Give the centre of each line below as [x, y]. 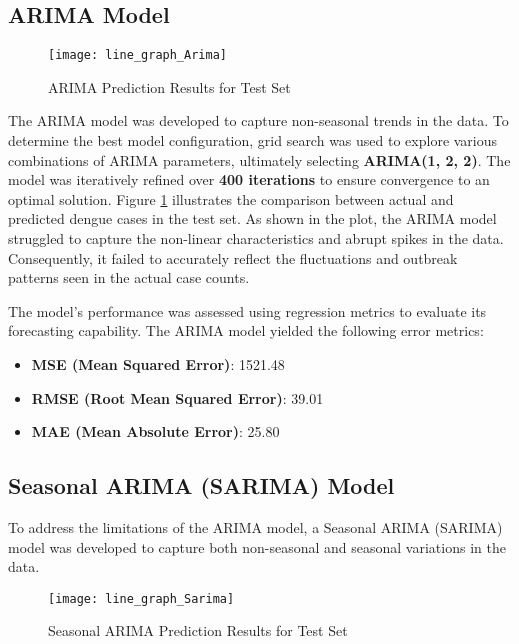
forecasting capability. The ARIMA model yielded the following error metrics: [246, 330]
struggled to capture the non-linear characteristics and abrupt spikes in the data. [256, 238]
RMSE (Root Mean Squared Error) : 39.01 [177, 397]
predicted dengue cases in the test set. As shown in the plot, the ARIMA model [252, 218]
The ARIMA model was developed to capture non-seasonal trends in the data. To [258, 120]
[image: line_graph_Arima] [137, 55]
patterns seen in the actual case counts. [129, 277]
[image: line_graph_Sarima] [141, 598]
